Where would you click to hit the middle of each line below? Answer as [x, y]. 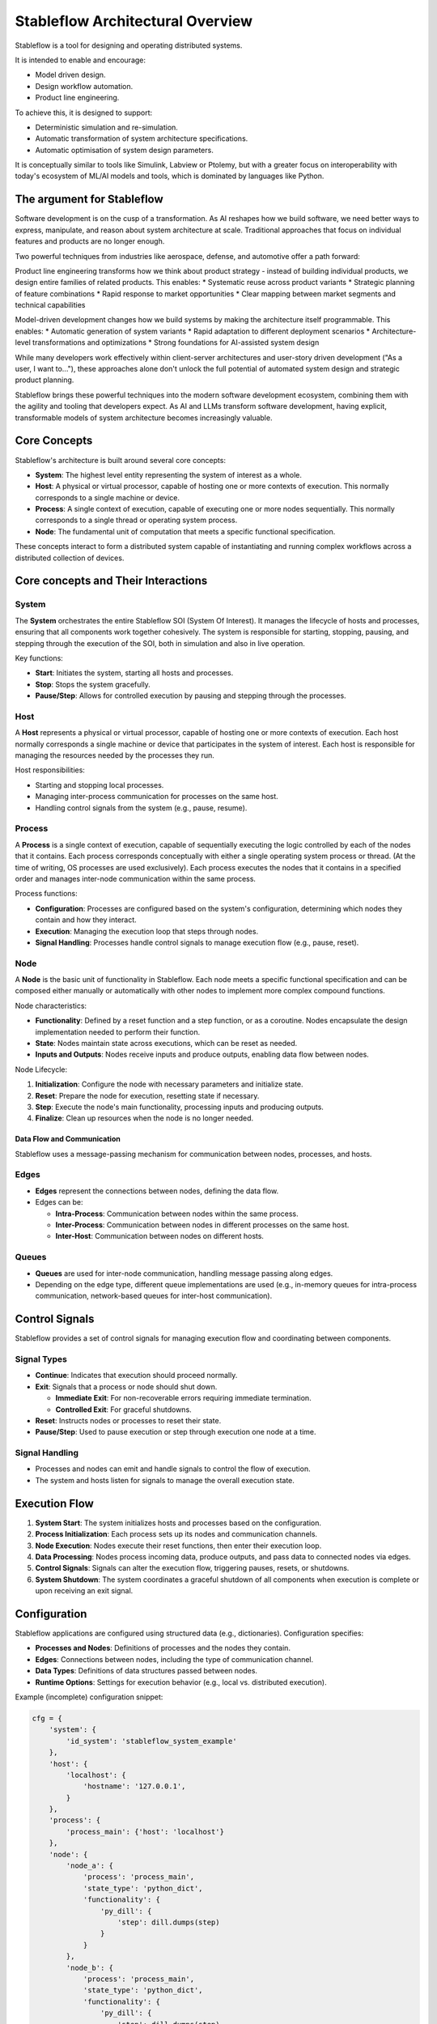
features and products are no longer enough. [90, 241]
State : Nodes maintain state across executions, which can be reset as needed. [166, 1043]
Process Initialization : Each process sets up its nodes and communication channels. [176, 1534]
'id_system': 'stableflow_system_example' [152, 1741]
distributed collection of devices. [70, 558]
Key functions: [39, 658]
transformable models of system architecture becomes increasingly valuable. [144, 418]
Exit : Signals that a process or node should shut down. [126, 1386]
